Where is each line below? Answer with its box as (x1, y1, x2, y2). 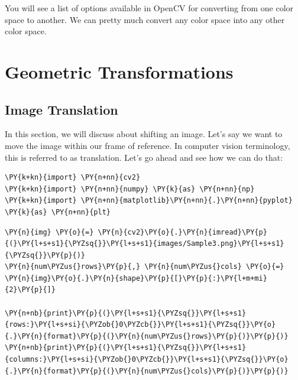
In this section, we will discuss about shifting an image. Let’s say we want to (5, 128, 283, 140)
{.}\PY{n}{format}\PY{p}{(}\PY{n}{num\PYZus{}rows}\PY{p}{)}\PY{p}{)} (5, 332, 289, 340)
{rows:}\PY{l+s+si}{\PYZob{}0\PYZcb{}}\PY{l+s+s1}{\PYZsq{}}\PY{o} (5, 320, 276, 329)
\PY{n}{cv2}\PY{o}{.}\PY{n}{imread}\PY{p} (98, 228, 267, 236)
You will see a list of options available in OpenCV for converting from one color (5, 2, 294, 14)
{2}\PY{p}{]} (5, 285, 56, 294)
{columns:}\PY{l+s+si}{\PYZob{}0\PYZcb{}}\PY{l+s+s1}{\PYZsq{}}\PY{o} (5, 355, 289, 364)
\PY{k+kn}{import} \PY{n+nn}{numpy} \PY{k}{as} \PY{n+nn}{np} (5, 184, 255, 193)
